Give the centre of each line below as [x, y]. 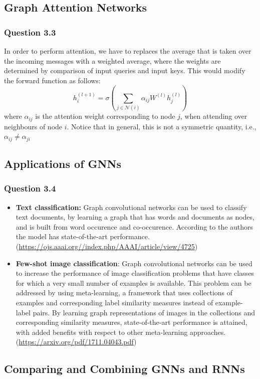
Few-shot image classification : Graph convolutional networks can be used [134, 263]
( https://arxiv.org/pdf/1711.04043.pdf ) [76, 342]
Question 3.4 [30, 188]
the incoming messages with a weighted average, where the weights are [112, 60]
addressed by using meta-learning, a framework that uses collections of [124, 293]
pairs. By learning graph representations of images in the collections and [144, 312]
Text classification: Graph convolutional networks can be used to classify [131, 207]
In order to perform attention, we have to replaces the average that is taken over [128, 51]
